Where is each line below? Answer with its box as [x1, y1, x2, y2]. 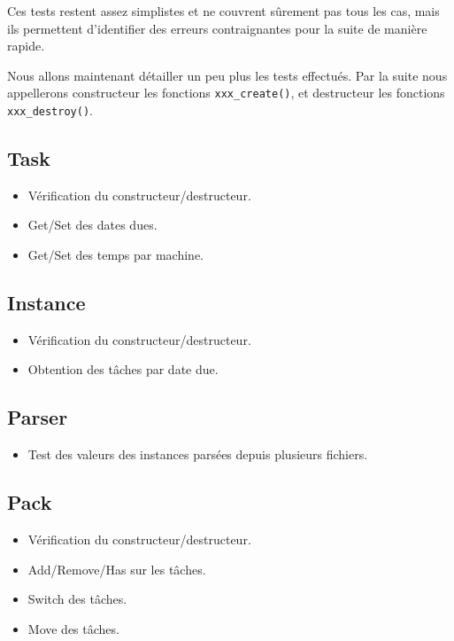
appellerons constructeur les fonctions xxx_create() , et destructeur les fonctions [7, 83, 445, 102]
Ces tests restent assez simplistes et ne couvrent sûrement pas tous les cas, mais [7, 2, 440, 20]
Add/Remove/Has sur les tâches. [27, 559, 206, 578]
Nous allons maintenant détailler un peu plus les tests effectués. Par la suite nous [7, 66, 448, 84]
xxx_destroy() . [7, 101, 93, 120]
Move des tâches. [27, 619, 119, 637]
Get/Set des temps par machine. [27, 246, 204, 264]
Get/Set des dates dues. [27, 215, 158, 234]
